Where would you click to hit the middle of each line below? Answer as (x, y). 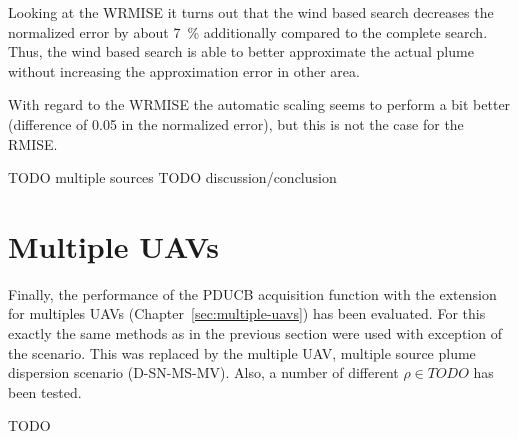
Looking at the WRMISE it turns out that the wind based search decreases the (251, 12)
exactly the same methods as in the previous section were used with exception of (255, 333)
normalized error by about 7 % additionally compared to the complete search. (248, 31)
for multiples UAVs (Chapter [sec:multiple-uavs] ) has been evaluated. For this (247, 313)
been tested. (45, 391)
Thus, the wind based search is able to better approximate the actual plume (241, 51)
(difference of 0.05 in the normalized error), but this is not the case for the (236, 123)
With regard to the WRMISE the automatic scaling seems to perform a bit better (259, 104)
